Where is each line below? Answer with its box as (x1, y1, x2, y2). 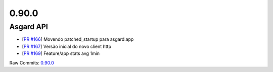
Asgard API (9, 22, 48, 31)
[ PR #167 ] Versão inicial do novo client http (22, 43, 111, 49)
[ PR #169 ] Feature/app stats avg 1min (22, 50, 100, 56)
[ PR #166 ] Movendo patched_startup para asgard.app (22, 36, 134, 42)
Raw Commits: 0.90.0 (9, 59, 54, 65)
